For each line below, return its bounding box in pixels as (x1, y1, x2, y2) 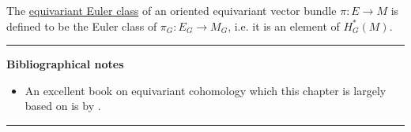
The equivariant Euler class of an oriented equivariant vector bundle (6, 2, 337, 18)
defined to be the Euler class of (6, 17, 157, 34)
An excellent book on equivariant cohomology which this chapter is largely (25, 82, 386, 98)
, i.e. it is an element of (228, 17, 340, 34)
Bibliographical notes (6, 56, 124, 72)
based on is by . (25, 97, 101, 114)
